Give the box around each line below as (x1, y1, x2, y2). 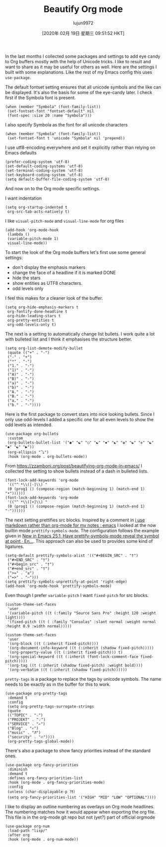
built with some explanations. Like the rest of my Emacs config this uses (5, 69, 153, 75)
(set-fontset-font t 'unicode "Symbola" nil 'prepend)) (7, 135, 125, 140)
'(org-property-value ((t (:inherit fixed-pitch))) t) (7, 650, 123, 655)
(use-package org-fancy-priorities (5, 762, 79, 767)
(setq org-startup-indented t (5, 205, 68, 210)
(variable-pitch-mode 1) (7, 236, 58, 241)
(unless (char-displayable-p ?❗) (7, 789, 75, 794)
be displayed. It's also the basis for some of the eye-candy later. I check (5, 89, 153, 95)
